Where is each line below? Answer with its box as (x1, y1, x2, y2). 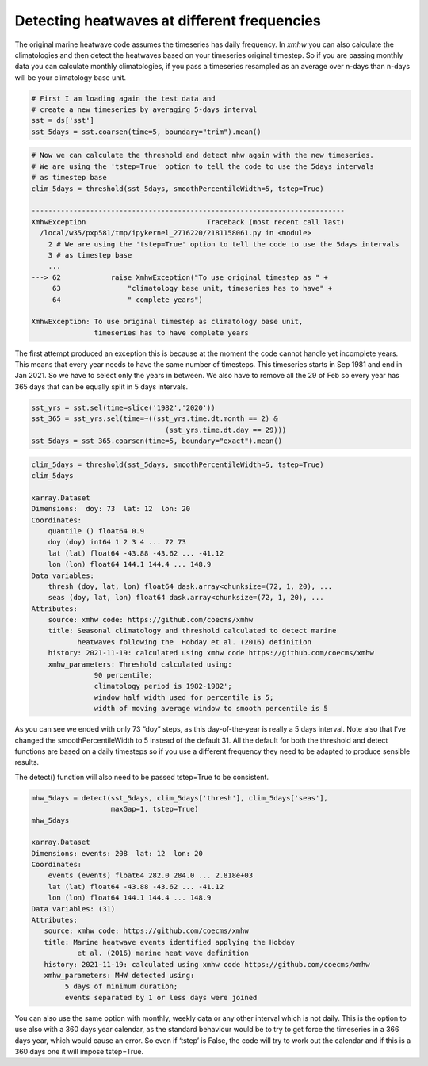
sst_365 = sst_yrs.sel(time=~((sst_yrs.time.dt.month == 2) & (31, 415, 278, 423)
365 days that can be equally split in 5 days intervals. (14, 381, 189, 392)
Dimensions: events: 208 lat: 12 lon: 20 (31, 849, 204, 858)
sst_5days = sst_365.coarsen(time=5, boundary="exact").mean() (31, 437, 283, 445)
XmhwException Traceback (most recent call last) (31, 217, 345, 226)
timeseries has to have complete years (94, 328, 249, 337)
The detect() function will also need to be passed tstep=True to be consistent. (14, 772, 269, 781)
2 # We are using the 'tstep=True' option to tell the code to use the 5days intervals (48, 239, 399, 249)
